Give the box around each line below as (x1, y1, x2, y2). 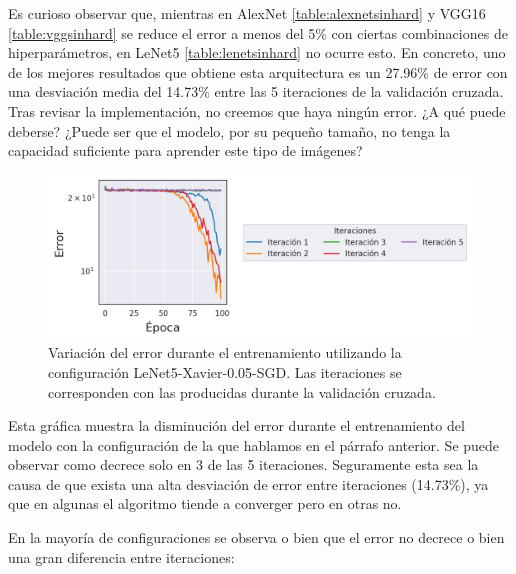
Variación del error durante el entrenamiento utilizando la (48, 342, 402, 363)
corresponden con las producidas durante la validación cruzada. (48, 381, 436, 402)
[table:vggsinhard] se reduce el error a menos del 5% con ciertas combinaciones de (8, 22, 508, 43)
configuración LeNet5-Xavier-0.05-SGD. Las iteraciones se (48, 361, 402, 382)
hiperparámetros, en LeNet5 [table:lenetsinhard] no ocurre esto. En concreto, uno (8, 42, 506, 63)
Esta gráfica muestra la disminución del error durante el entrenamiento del (8, 415, 465, 436)
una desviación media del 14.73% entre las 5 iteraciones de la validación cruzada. (8, 81, 504, 102)
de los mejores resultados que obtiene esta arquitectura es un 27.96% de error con (8, 61, 508, 82)
